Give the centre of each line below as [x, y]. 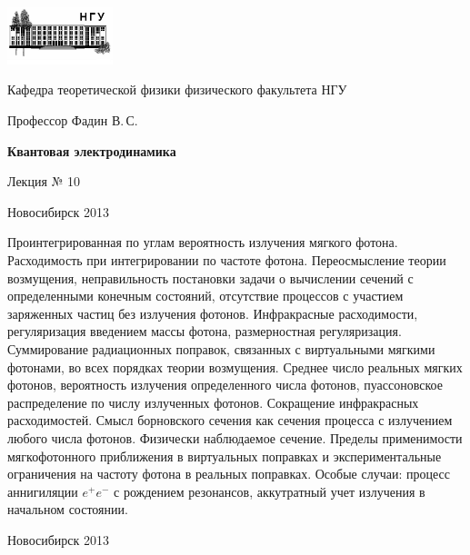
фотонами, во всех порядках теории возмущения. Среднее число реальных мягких [235, 367]
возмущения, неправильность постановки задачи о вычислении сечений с [210, 277]
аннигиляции [43, 491]
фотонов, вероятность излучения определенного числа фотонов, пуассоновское [225, 385]
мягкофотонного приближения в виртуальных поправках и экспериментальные [225, 456]
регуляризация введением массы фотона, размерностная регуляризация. [205, 331]
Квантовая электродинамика [92, 150]
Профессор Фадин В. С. [73, 120]
